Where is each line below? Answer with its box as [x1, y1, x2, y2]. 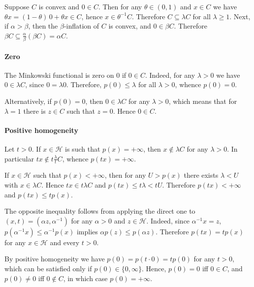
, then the [28, 21, 58, 31]
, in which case [63, 273, 108, 283]
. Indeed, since [146, 215, 190, 225]
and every [50, 237, 80, 247]
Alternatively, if [4, 96, 52, 106]
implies [76, 226, 98, 236]
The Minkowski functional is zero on [4, 69, 114, 80]
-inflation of [63, 21, 99, 31]
